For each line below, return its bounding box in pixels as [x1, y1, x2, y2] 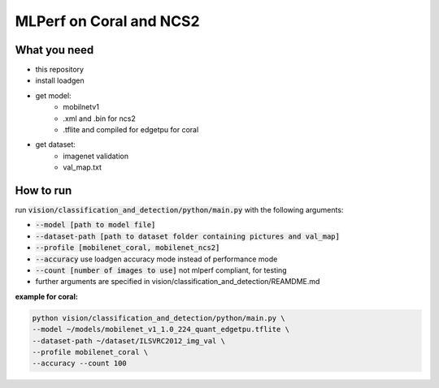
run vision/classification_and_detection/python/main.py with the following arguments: [15, 205, 344, 215]
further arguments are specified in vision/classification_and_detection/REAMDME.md [35, 277, 320, 287]
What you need [15, 43, 94, 57]
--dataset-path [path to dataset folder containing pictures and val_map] [35, 231, 341, 241]
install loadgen [35, 75, 85, 85]
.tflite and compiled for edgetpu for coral [63, 125, 199, 135]
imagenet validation [63, 151, 129, 161]
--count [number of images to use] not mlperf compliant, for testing [35, 265, 288, 275]
